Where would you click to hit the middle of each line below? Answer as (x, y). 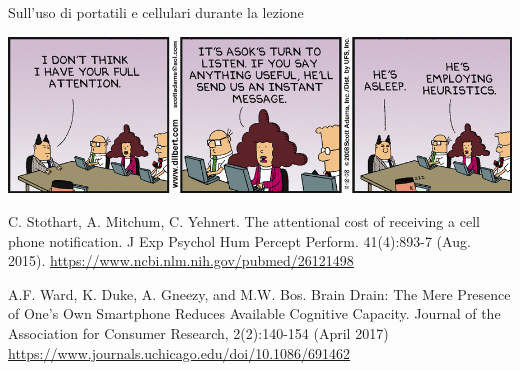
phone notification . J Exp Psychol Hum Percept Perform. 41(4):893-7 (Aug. (239, 240)
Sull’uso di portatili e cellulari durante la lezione (156, 12)
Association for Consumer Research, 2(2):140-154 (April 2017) (198, 332)
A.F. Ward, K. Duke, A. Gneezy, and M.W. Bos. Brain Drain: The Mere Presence (259, 293)
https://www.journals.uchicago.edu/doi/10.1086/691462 (179, 352)
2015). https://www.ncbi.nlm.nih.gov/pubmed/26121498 (181, 260)
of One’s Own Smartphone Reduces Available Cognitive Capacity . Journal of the (254, 313)
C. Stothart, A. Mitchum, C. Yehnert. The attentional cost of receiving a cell (244, 220)
